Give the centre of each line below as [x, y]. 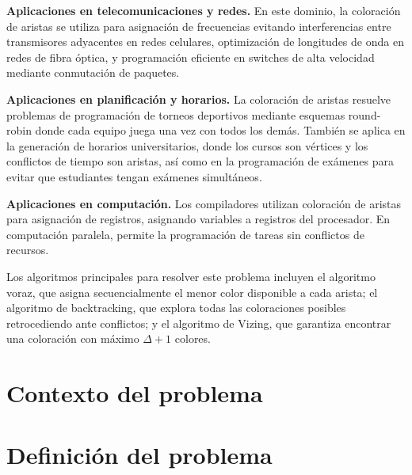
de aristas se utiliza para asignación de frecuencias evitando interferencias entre [199, 26]
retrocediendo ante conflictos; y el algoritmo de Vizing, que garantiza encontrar [199, 323]
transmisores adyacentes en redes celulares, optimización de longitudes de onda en [205, 42]
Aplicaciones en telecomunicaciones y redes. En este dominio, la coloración [204, 10]
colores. [193, 338]
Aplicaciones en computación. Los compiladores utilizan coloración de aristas [204, 203]
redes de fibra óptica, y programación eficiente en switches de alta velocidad [191, 57]
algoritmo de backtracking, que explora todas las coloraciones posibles [176, 308]
